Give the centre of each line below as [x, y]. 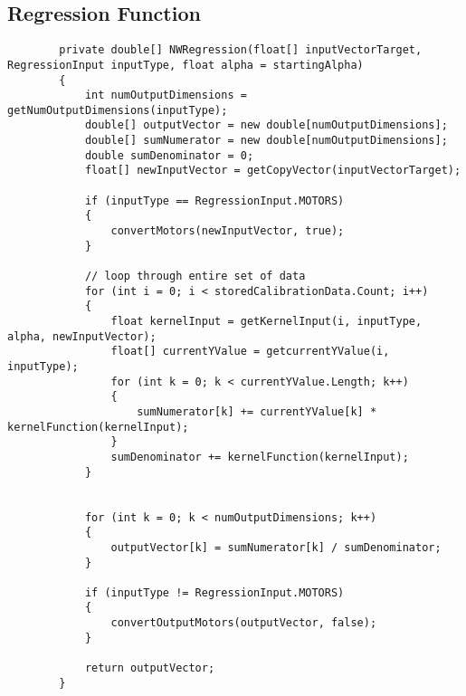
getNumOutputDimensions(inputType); [118, 110]
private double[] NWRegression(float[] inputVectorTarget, [241, 50]
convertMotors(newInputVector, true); [228, 231]
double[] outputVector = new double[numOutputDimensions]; [266, 125]
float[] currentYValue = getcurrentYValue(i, [250, 352]
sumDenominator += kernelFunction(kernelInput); [260, 457]
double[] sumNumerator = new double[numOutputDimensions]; [266, 141]
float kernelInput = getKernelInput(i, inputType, [266, 322]
